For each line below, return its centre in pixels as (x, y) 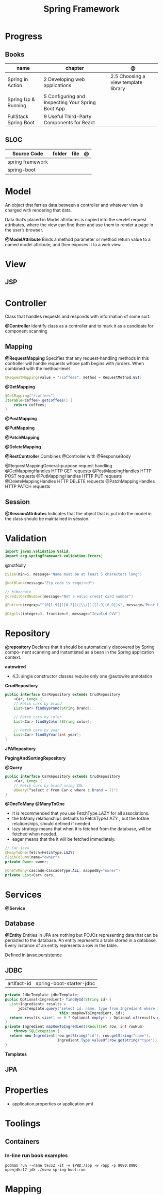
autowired (16, 667)
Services (24, 895)
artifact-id (19, 983)
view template (126, 82)
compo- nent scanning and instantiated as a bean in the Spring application (80, 652)
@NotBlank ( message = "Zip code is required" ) (50, 583)
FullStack (18, 116)
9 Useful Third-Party (67, 116)
